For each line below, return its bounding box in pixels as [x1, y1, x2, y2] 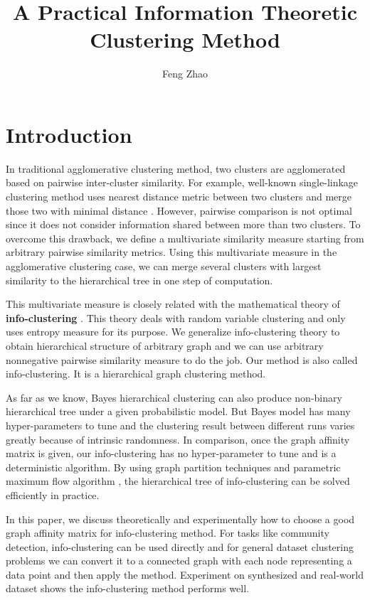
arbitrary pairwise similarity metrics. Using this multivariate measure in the [6, 245, 337, 259]
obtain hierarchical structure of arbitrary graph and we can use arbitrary [6, 338, 324, 353]
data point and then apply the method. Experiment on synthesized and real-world [6, 567, 364, 582]
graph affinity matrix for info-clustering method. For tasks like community [6, 525, 329, 540]
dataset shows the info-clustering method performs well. [6, 581, 249, 596]
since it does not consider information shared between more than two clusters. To [6, 217, 361, 232]
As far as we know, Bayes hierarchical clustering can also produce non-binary [6, 390, 342, 405]
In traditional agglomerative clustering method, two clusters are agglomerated [6, 161, 346, 176]
